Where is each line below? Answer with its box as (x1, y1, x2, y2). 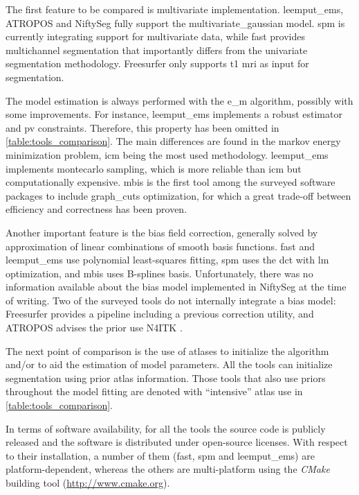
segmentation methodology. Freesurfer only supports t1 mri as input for (6, 56, 309, 71)
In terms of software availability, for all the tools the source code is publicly (6, 421, 326, 435)
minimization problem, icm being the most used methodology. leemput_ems (6, 147, 329, 162)
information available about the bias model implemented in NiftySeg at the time (6, 279, 347, 294)
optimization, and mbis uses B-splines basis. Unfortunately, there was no (6, 266, 313, 280)
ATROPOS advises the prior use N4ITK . (6, 320, 183, 335)
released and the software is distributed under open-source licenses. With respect (6, 435, 348, 449)
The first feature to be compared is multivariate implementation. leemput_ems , (6, 2, 344, 16)
